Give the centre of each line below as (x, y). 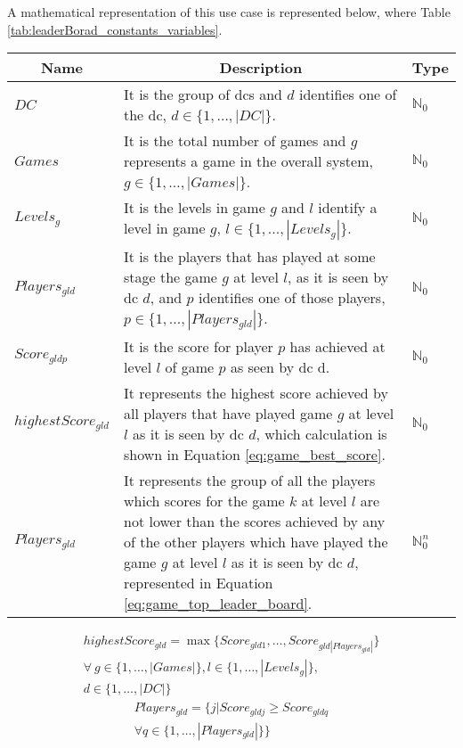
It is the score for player (198, 347)
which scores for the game (204, 501)
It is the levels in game (194, 208)
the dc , (145, 115)
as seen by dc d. (280, 367)
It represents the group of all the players (249, 481)
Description (261, 68)
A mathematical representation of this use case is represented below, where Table (229, 12)
